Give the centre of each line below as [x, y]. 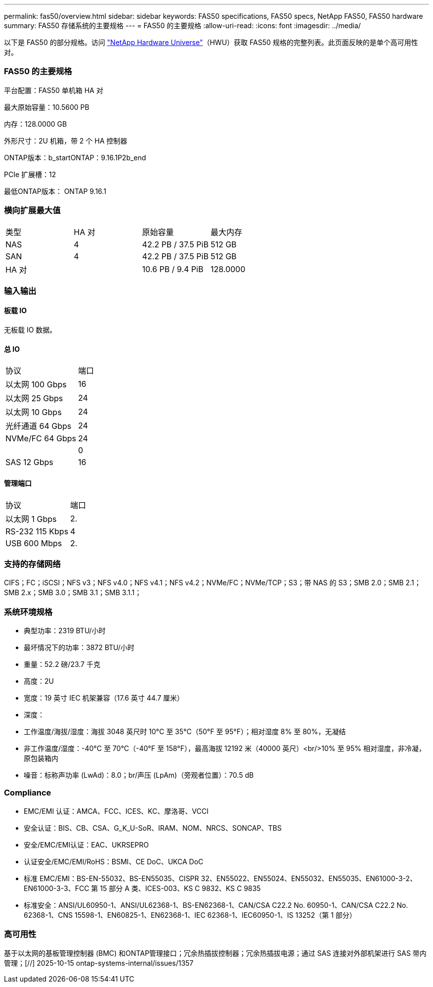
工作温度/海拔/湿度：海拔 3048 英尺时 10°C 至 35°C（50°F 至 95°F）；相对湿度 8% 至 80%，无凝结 [185, 732]
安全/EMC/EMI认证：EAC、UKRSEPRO [86, 845]
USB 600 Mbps [34, 543]
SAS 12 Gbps [29, 462]
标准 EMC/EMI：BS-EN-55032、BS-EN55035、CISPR [111, 878]
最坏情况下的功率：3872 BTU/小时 [79, 648]
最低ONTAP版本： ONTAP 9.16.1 [55, 191]
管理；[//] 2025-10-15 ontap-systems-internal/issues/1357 [99, 963]
